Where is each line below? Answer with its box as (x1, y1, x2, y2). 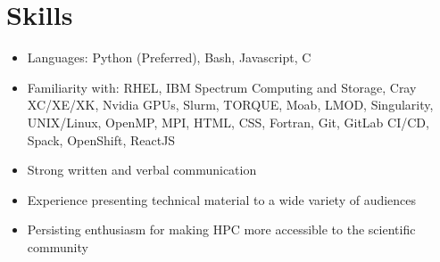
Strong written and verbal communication (27, 160, 257, 179)
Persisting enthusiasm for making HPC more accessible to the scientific (27, 220, 416, 239)
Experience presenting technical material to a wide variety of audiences (27, 190, 417, 209)
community (27, 237, 88, 256)
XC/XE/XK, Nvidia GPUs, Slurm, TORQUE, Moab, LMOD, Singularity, (27, 95, 434, 114)
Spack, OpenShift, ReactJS (27, 130, 176, 149)
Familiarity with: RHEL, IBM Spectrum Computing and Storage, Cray (27, 78, 417, 96)
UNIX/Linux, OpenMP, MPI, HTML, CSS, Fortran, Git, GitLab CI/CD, (27, 112, 429, 131)
